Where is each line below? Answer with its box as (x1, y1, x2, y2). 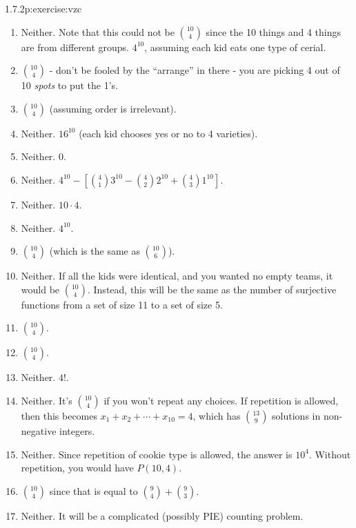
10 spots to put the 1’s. (21, 78, 119, 92)
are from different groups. (21, 39, 129, 54)
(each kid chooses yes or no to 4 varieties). (79, 126, 258, 140)
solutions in (272, 408, 321, 422)
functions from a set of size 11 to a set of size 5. (21, 297, 223, 311)
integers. (59, 423, 95, 438)
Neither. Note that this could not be (21, 24, 175, 39)
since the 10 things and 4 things (206, 24, 342, 39)
